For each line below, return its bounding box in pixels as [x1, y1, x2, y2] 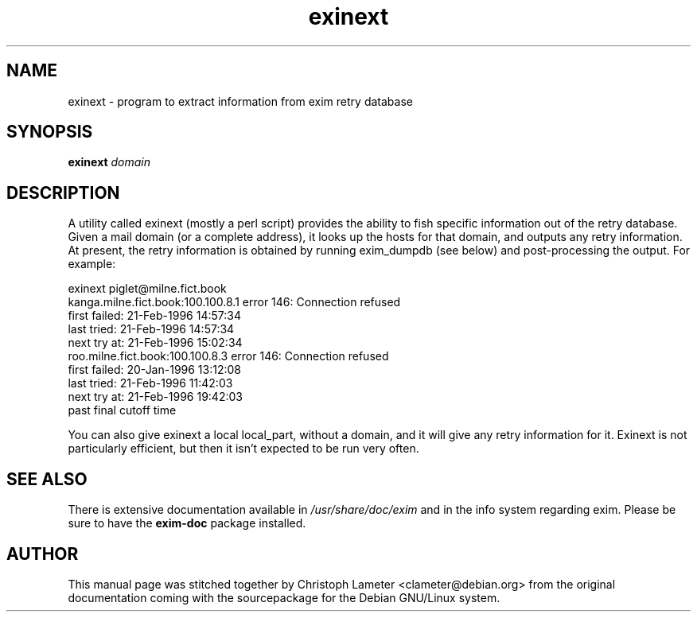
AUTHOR [6, 543, 79, 564]
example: [68, 257, 116, 271]
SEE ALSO [6, 468, 88, 489]
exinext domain [68, 155, 151, 169]
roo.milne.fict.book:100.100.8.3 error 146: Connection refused [68, 349, 389, 363]
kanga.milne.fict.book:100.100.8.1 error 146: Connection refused [68, 295, 401, 309]
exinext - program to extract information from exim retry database [68, 94, 413, 108]
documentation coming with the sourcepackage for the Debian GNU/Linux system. [68, 590, 500, 604]
